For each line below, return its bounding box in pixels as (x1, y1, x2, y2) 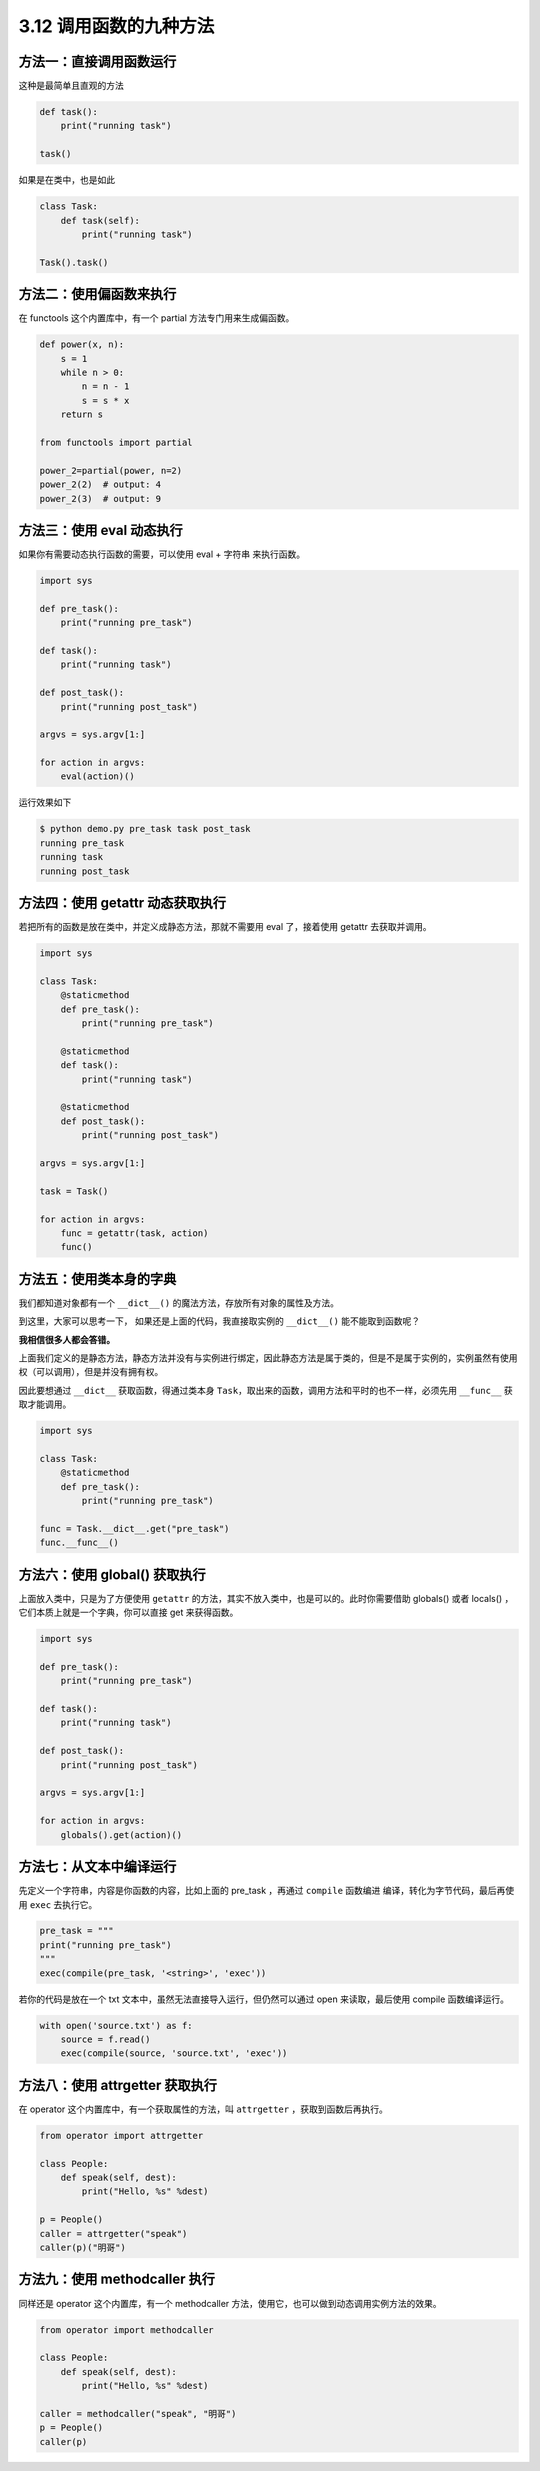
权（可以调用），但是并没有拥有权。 (18, 1366, 164, 1378)
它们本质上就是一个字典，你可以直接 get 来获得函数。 (18, 1606, 239, 1619)
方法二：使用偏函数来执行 (18, 286, 177, 303)
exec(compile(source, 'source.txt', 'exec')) (60, 2048, 288, 2059)
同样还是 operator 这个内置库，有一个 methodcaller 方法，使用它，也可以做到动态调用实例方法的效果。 (18, 2297, 442, 2309)
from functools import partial (39, 436, 194, 448)
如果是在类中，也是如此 (18, 174, 115, 186)
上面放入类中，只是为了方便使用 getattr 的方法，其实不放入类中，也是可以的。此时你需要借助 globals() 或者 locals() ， (18, 1592, 514, 1604)
